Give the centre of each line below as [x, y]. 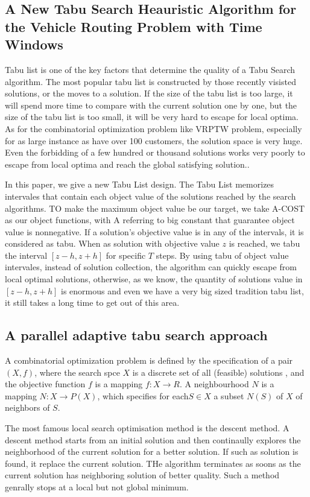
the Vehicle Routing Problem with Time [134, 26]
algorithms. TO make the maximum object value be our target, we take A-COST [155, 208]
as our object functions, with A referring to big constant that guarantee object [150, 220]
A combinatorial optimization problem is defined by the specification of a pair [149, 360]
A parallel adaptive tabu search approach [136, 335]
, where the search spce [77, 372]
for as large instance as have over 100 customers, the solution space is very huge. [154, 140]
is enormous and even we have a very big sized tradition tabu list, [182, 290]
